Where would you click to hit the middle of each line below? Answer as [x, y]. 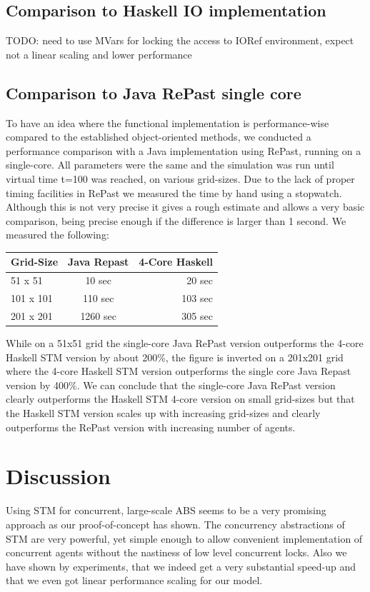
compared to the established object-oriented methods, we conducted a [159, 137]
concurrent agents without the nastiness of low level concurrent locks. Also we [176, 552]
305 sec [197, 315]
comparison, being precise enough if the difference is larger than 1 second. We [176, 220]
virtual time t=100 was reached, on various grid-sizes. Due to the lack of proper [180, 178]
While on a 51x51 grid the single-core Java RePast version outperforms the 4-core [185, 343]
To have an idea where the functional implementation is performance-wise [167, 122]
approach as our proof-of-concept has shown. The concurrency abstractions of [175, 524]
